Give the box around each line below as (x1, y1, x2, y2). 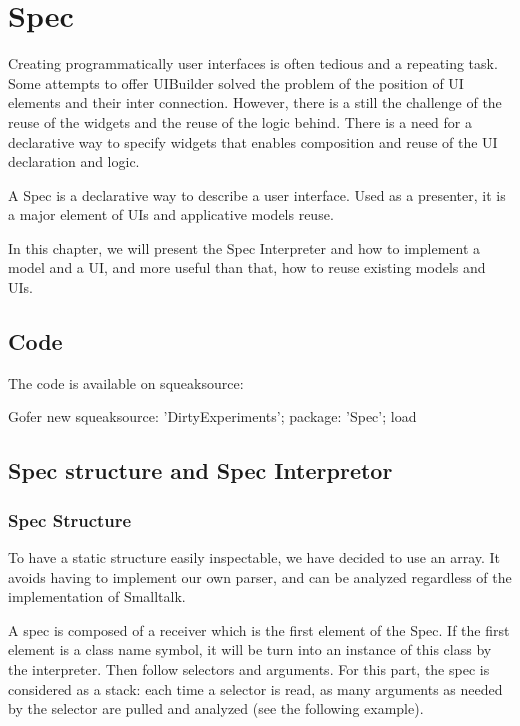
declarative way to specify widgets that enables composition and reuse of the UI (8, 131, 498, 152)
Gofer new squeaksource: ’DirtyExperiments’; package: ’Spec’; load (8, 406, 417, 427)
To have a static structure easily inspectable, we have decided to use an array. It (8, 547, 501, 568)
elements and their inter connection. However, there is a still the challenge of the (8, 92, 502, 113)
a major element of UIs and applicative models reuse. (8, 204, 334, 225)
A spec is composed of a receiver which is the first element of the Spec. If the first (8, 619, 510, 640)
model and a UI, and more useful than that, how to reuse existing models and (8, 257, 486, 278)
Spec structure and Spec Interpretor (8, 455, 393, 486)
